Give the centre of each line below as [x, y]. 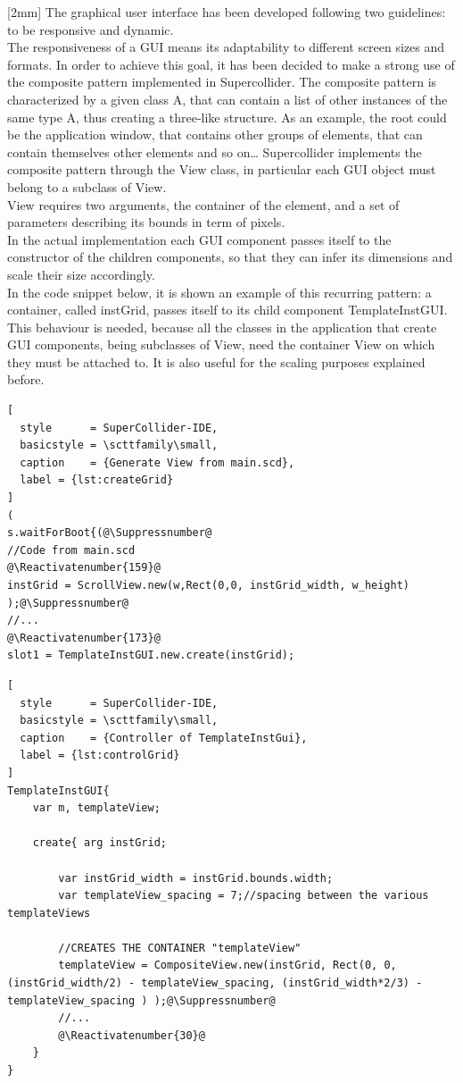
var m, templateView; [96, 808]
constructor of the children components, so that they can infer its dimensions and [230, 257]
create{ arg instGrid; [99, 843]
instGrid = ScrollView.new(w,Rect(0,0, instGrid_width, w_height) [209, 585]
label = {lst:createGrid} [97, 480]
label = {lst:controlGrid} [100, 756]
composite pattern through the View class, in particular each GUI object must [222, 169]
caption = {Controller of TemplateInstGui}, [164, 738]
